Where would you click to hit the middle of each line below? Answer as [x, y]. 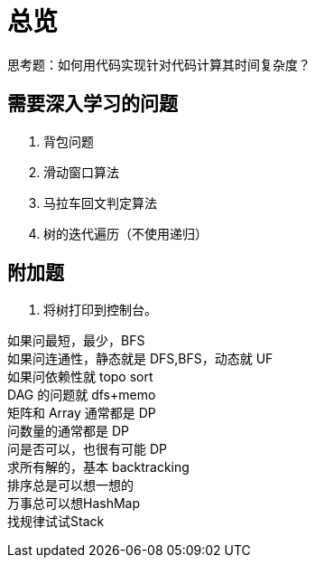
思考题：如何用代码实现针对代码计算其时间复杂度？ [159, 64]
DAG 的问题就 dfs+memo [82, 395]
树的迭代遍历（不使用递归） [125, 233]
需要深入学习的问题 [93, 104]
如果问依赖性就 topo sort [80, 377]
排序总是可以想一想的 [70, 485]
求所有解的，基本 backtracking [98, 467]
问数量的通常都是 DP [68, 431]
